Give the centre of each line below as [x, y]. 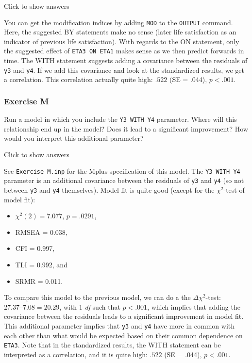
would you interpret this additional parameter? [74, 138]
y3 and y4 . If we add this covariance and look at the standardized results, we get [124, 70]
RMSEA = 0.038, [41, 232]
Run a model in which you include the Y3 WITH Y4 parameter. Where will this [120, 119]
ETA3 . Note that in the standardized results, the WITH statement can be [112, 345]
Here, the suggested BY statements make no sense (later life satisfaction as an [120, 32]
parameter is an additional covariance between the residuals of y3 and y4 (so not [124, 180]
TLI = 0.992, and [41, 264]
